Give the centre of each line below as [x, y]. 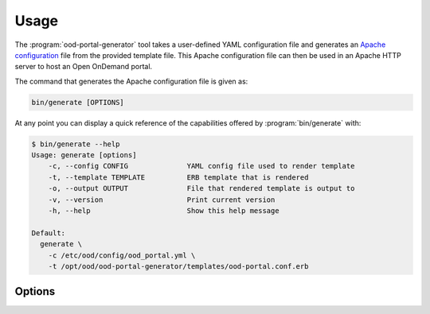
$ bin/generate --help [76, 144]
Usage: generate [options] [84, 155]
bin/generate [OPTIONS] [78, 102]
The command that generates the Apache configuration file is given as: [131, 81]
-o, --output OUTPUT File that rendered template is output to [201, 188]
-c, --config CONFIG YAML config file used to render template [201, 166]
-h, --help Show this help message [164, 211]
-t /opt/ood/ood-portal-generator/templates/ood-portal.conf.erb [178, 266]
